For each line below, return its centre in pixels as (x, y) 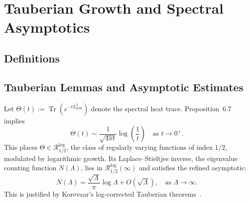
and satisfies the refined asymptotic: (193, 168)
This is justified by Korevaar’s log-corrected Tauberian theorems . (103, 194)
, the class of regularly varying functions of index (139, 147)
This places (21, 147)
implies (14, 120)
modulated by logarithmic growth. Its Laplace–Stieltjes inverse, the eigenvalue (121, 158)
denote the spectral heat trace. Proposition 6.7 (161, 108)
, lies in (92, 168)
